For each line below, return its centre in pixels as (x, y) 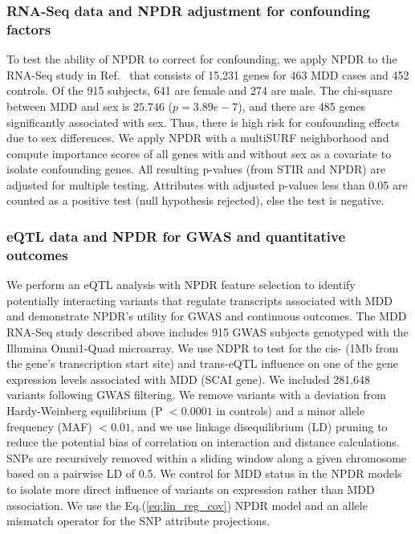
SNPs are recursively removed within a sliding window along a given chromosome (207, 457)
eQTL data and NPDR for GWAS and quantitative (176, 236)
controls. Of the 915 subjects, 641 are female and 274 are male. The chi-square (199, 90)
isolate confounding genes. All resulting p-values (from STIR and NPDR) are (196, 169)
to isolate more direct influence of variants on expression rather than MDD (191, 489)
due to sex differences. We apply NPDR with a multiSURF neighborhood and (198, 138)
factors (29, 29)
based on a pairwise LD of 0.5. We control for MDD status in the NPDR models (204, 473)
